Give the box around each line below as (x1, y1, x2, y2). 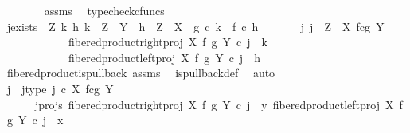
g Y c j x (6, 111, 64, 128)
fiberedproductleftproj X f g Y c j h (68, 49, 260, 65)
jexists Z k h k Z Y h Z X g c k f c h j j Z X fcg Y (6, 18, 385, 34)
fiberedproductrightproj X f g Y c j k (68, 33, 267, 50)
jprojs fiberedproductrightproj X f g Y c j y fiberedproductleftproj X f (34, 96, 403, 112)
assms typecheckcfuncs (44, 2, 165, 18)
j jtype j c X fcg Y (6, 80, 114, 96)
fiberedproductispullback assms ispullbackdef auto (6, 65, 275, 81)
